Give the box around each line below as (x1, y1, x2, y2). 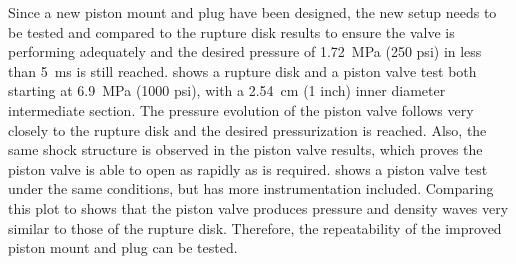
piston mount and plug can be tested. (8, 237, 238, 258)
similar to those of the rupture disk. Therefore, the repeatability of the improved (8, 217, 502, 238)
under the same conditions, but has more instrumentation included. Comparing (8, 178, 494, 199)
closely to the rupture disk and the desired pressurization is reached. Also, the (8, 119, 487, 140)
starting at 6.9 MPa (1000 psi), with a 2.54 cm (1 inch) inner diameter (8, 80, 446, 101)
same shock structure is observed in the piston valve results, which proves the (8, 139, 483, 160)
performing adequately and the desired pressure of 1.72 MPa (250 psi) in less (8, 41, 482, 62)
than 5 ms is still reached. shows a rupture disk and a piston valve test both (8, 60, 477, 81)
